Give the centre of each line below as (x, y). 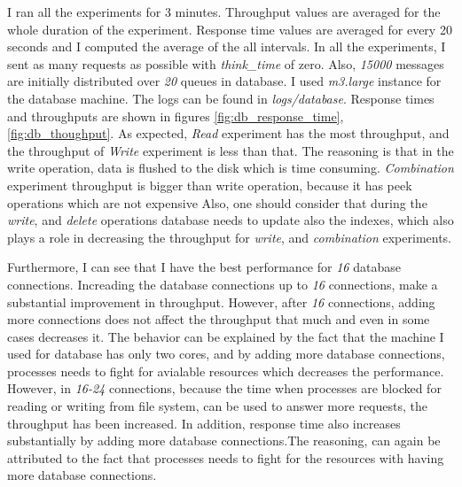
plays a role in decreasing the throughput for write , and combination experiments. (230, 237)
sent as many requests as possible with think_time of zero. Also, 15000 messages (226, 63)
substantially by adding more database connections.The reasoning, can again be (224, 441)
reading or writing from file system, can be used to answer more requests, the (217, 406)
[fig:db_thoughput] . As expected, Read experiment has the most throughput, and (228, 133)
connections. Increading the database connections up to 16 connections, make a (223, 284)
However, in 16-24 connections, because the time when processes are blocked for (224, 388)
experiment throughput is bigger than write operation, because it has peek (210, 185)
